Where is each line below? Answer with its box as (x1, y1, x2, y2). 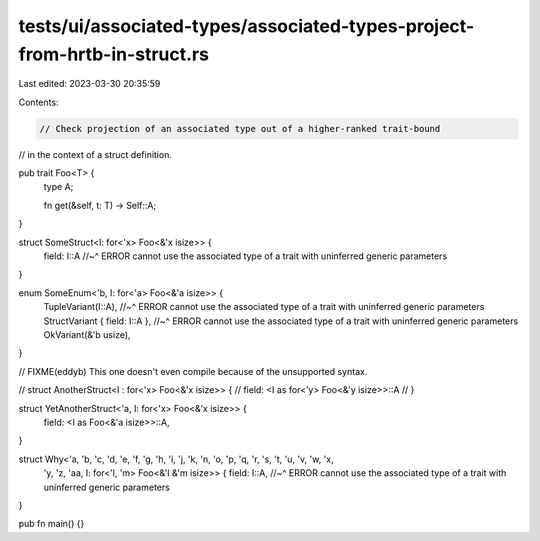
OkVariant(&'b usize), (43, 329, 131, 340)
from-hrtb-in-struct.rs (18, 43, 210, 65)
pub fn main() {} (18, 518, 85, 530)
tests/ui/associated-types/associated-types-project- (18, 15, 475, 37)
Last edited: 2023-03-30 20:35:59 (18, 78, 161, 90)
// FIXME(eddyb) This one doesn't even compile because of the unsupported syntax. (18, 365, 368, 377)
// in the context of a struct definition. (18, 148, 172, 160)
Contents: (18, 96, 59, 108)
